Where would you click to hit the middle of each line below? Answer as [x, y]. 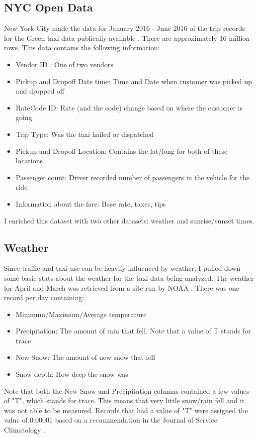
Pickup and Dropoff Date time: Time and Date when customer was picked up [134, 81]
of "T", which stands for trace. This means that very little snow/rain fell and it [124, 400]
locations [29, 161]
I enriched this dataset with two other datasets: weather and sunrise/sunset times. [129, 220]
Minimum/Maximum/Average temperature [81, 314]
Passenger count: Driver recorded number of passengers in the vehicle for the [132, 177]
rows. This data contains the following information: [82, 48]
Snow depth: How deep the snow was [72, 374]
